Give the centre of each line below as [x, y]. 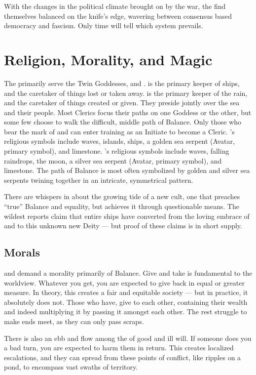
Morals [22, 252]
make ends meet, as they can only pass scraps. [74, 321]
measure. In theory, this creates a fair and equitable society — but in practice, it [126, 292]
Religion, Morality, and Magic [108, 59]
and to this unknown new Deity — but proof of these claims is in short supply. [123, 226]
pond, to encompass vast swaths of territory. [71, 367]
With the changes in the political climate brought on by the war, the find [115, 6]
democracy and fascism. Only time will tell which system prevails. [104, 25]
